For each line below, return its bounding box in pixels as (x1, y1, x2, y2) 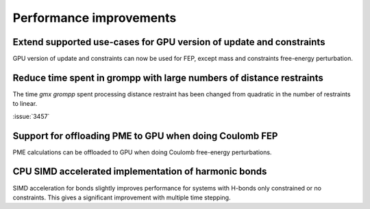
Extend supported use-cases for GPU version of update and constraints (12, 36, 325, 48)
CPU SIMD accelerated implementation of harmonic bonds (12, 166, 267, 178)
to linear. (12, 100, 38, 108)
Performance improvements (12, 10, 177, 25)
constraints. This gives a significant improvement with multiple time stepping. (12, 193, 231, 201)
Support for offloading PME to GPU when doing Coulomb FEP (12, 130, 278, 141)
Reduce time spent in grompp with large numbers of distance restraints (12, 72, 323, 83)
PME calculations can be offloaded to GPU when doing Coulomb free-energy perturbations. (12, 148, 272, 156)
